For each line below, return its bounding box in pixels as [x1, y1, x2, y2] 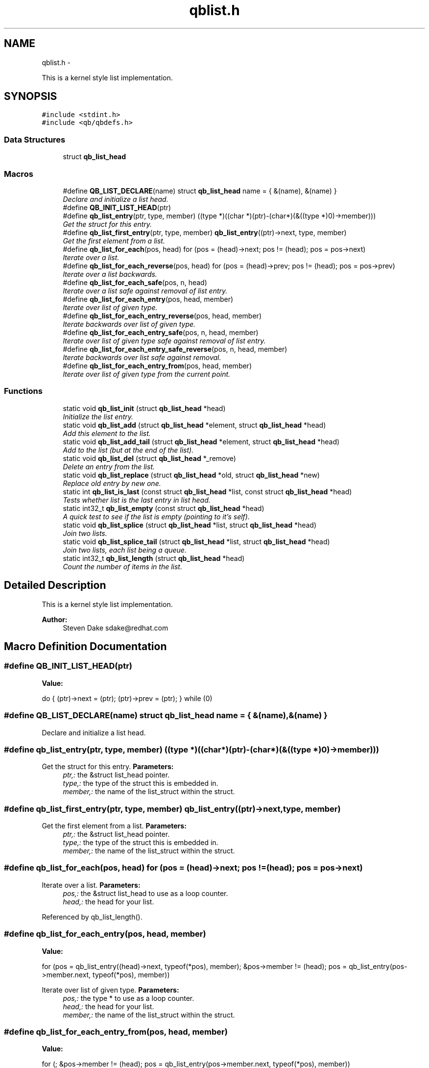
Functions [4, 386, 43, 396]
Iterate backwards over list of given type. [63, 319, 196, 328]
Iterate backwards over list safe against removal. [63, 353, 221, 362]
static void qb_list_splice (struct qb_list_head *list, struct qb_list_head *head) [63, 520, 317, 529]
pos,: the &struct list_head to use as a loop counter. [63, 889, 228, 898]
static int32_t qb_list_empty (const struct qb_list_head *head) [63, 504, 264, 512]
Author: [42, 615, 68, 624]
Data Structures [4, 134, 66, 145]
